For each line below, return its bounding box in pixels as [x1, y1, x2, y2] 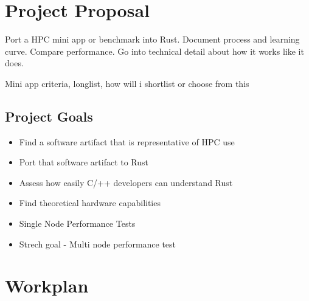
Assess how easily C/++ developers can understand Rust [19, 176, 233, 189]
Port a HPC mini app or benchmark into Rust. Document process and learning [5, 33, 300, 46]
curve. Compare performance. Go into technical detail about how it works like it [5, 44, 304, 57]
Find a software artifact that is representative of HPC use [19, 135, 235, 148]
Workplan [5, 273, 89, 298]
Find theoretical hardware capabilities [19, 196, 161, 209]
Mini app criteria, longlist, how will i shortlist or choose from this [5, 77, 249, 89]
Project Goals [5, 106, 93, 125]
